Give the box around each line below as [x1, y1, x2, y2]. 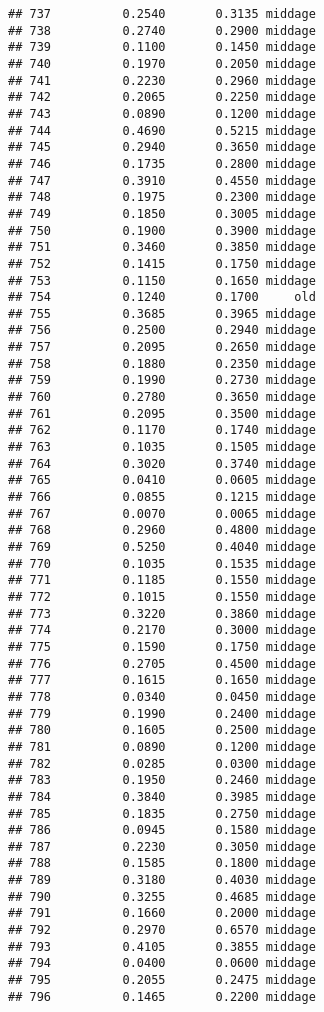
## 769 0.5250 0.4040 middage [8, 540, 316, 554]
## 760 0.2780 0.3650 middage [8, 390, 316, 405]
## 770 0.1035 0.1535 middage [8, 556, 316, 571]
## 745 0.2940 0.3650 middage [8, 140, 316, 155]
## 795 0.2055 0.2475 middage [8, 973, 316, 988]
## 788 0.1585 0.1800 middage [8, 856, 316, 871]
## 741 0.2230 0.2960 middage [8, 73, 316, 88]
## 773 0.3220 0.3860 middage [8, 606, 316, 621]
